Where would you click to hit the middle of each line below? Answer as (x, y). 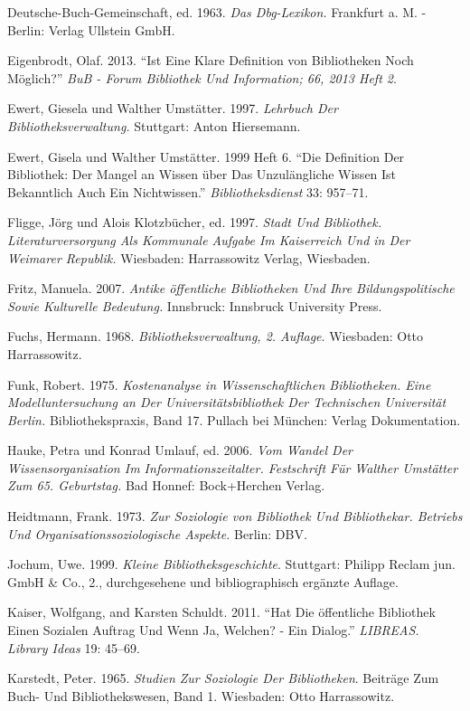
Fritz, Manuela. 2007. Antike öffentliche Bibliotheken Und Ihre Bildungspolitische (231, 288)
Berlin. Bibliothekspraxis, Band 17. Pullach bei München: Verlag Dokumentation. (234, 419)
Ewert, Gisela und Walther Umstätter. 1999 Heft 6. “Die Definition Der (206, 156)
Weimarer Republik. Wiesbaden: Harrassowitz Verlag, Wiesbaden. (189, 257)
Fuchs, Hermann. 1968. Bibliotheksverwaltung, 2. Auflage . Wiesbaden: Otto (216, 336)
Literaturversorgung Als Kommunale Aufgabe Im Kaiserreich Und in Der (209, 239)
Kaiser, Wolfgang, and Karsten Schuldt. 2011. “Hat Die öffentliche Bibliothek (221, 612)
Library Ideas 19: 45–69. (74, 647)
